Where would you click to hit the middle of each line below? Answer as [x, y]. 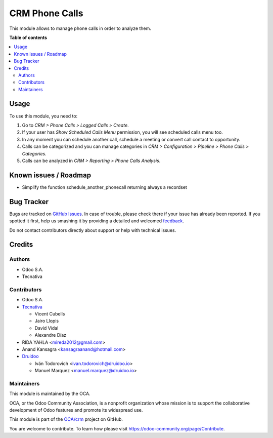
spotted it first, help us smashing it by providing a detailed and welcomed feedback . [97, 221]
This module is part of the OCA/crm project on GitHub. [66, 419]
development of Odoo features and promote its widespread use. [76, 410]
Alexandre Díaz [51, 335]
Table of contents [28, 37]
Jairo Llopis [47, 321]
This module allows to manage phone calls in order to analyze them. [80, 28]
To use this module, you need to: [43, 116]
